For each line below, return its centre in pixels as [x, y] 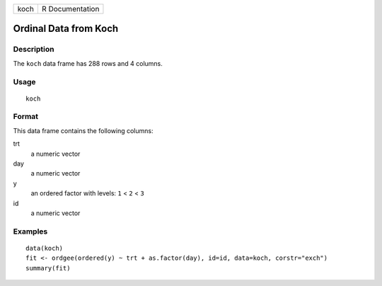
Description [34, 50]
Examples [30, 231]
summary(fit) [48, 268]
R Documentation [70, 9]
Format [26, 117]
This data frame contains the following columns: [83, 130]
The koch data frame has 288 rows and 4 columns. [88, 63]
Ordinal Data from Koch [66, 29]
